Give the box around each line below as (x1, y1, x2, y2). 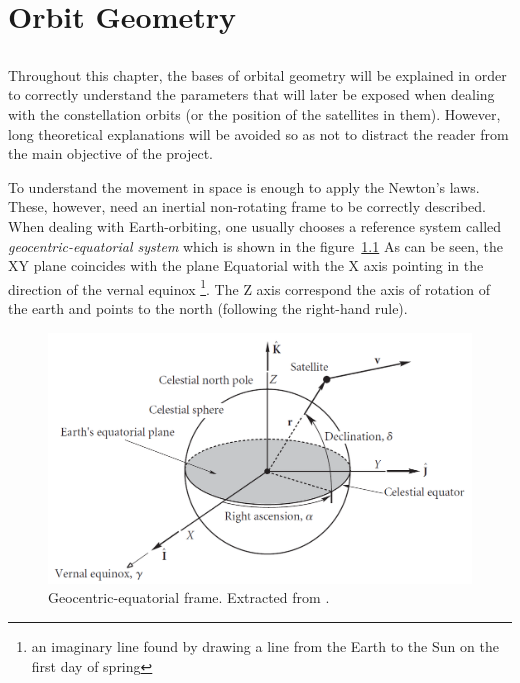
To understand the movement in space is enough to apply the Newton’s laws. (8, 176, 480, 197)
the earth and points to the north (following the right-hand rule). (8, 297, 408, 318)
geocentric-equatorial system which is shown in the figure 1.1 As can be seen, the (8, 235, 504, 256)
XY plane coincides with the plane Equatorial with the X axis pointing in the (8, 255, 484, 276)
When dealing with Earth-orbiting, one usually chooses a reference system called (8, 215, 502, 236)
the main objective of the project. (8, 143, 213, 164)
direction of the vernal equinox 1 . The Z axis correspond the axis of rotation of (8, 275, 490, 299)
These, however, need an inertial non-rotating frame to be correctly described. (8, 196, 486, 217)
